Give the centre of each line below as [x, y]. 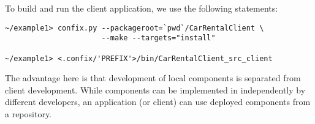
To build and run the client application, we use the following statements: [142, 8]
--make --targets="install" [158, 38]
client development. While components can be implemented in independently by [155, 89]
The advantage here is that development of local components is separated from [153, 78]
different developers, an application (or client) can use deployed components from [158, 102]
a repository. [28, 114]
